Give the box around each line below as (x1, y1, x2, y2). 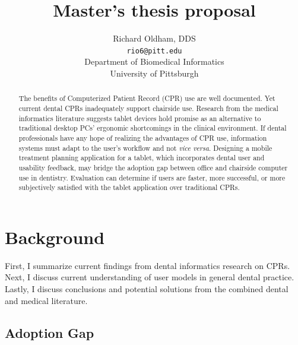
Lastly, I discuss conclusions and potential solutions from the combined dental (5, 283, 289, 295)
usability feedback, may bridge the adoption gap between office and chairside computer (18, 162, 288, 172)
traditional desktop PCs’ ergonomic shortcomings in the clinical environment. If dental (18, 123, 287, 133)
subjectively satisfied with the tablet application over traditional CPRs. (18, 182, 240, 192)
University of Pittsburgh (110, 67, 199, 79)
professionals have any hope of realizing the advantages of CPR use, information (18, 132, 267, 143)
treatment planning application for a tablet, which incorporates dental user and (18, 153, 265, 163)
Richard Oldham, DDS (113, 32, 196, 45)
